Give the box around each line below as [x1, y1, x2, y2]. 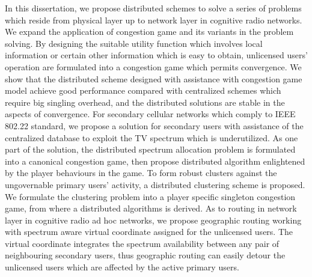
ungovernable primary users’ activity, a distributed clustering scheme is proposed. [5, 178, 305, 190]
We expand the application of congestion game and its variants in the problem [5, 25, 294, 38]
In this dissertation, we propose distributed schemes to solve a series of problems [5, 2, 302, 14]
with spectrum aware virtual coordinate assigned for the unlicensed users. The [5, 225, 293, 238]
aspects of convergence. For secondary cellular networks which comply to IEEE [5, 108, 296, 120]
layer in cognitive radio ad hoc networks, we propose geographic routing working [5, 213, 302, 226]
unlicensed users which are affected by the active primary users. [5, 261, 239, 273]
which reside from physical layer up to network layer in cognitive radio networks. [5, 13, 302, 26]
